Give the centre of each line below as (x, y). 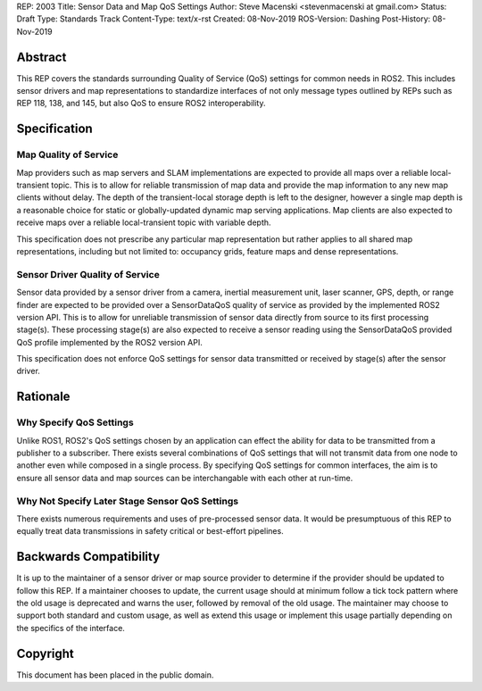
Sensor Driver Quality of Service (88, 274)
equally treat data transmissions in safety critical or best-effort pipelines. (150, 531)
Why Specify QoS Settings (75, 422)
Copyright (46, 653)
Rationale (43, 397)
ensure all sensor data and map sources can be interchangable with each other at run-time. (185, 478)
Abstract (42, 57)
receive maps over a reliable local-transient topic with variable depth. (144, 222)
